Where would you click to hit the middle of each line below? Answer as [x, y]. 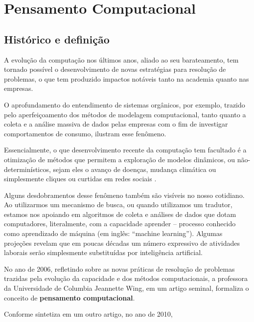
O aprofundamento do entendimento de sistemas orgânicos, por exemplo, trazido [125, 104]
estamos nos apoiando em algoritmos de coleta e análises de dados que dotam [120, 214]
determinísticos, [27, 169]
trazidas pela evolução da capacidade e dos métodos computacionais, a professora [126, 278]
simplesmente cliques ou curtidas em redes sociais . [80, 179]
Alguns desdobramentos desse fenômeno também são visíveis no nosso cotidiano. [124, 195]
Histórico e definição [57, 39]
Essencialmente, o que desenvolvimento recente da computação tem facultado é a [125, 150]
